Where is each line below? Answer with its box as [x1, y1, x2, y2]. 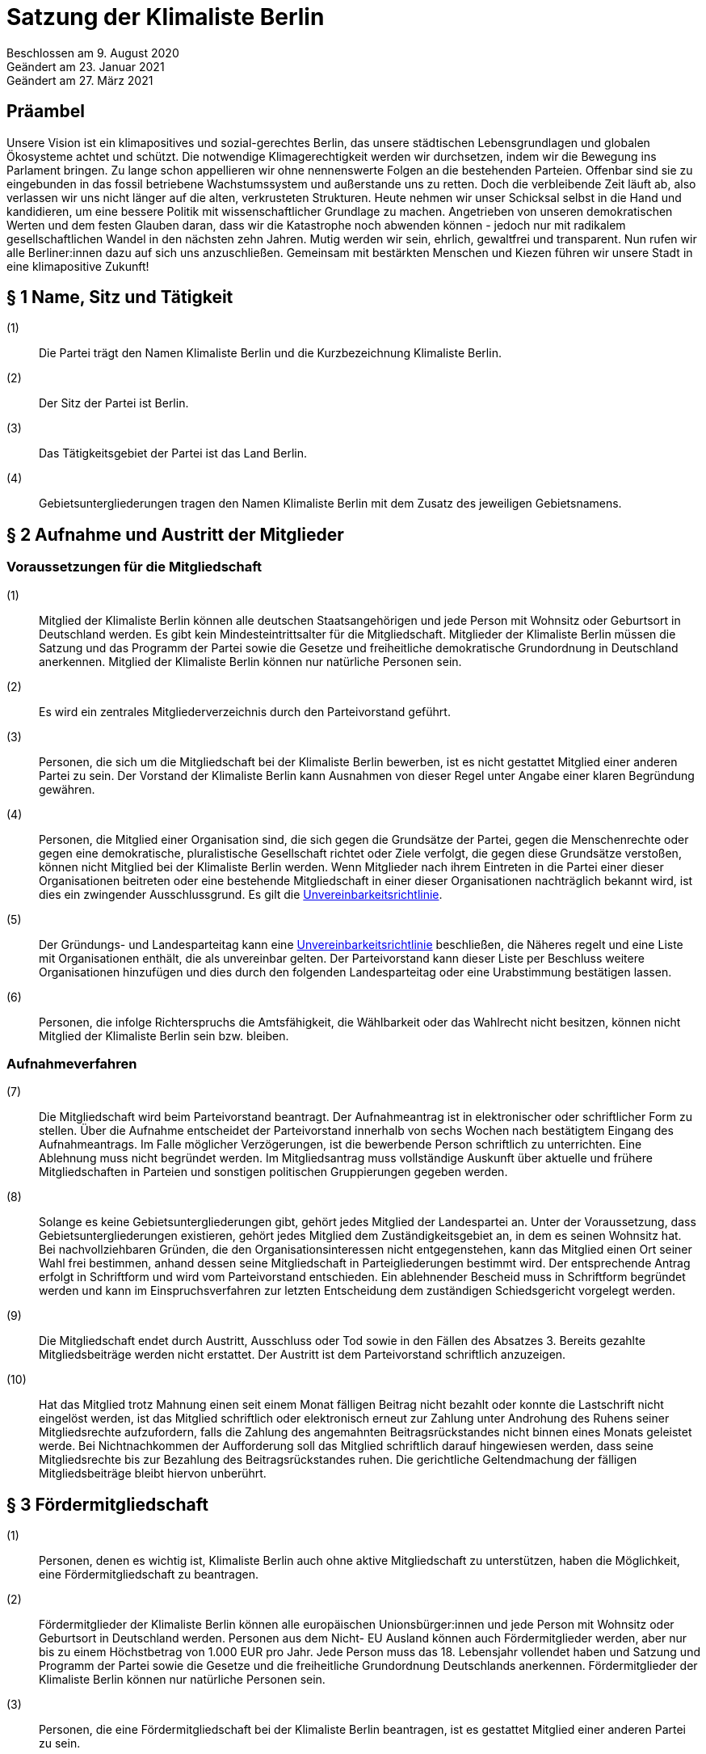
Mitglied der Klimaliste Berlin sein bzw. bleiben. [39, 1028, 289, 1043]
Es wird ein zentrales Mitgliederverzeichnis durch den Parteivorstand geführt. [39, 704, 451, 719]
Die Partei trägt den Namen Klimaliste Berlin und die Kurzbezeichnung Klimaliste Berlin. [39, 346, 502, 360]
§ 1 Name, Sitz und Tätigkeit [6, 287, 233, 308]
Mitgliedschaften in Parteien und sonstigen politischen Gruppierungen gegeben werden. [39, 1165, 508, 1179]
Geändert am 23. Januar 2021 [6, 59, 165, 74]
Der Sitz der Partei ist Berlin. [39, 396, 189, 411]
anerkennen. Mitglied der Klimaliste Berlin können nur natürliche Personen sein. [39, 654, 462, 668]
